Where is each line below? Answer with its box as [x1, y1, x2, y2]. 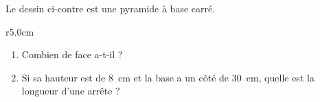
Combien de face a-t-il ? [21, 47, 123, 62]
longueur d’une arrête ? [21, 84, 120, 98]
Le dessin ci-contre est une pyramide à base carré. [5, 1, 216, 15]
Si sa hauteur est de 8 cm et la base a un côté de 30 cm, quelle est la [21, 70, 315, 84]
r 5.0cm [5, 24, 34, 38]
